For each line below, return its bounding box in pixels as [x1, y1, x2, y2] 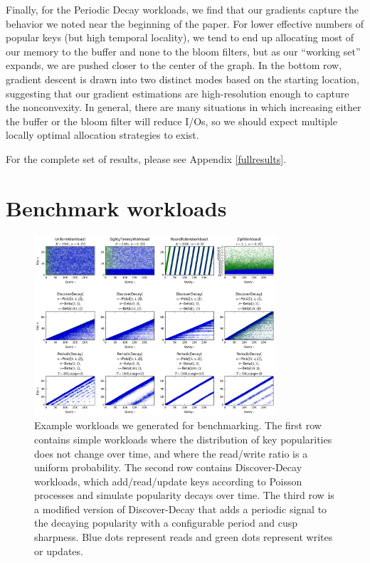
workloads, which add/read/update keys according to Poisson [34, 473, 302, 488]
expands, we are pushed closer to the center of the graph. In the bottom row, [6, 58, 342, 73]
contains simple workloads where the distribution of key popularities [34, 431, 332, 446]
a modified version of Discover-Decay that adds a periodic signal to [34, 501, 327, 516]
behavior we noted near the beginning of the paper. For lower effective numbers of [6, 16, 364, 31]
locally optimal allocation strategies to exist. [6, 127, 199, 142]
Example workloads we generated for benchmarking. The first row [34, 418, 322, 433]
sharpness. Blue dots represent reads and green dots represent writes [34, 530, 333, 544]
